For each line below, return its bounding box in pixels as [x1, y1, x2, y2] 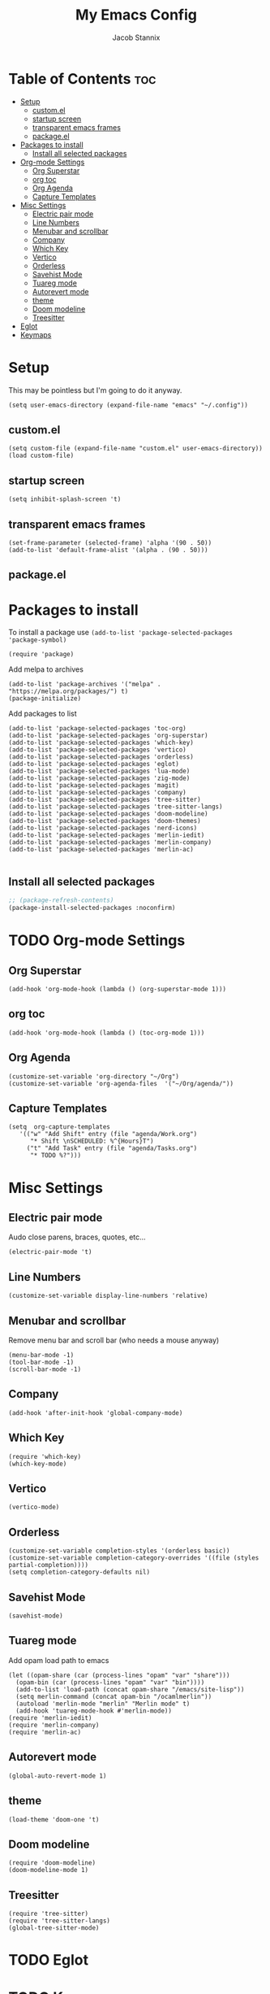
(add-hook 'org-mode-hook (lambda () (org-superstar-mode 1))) [8, 985, 227, 993]
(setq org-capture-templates [8, 1123, 111, 1131]
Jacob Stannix [112, 33, 161, 42]
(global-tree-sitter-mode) [8, 1924, 100, 1932]
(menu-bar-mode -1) [8, 1352, 75, 1360]
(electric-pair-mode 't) [8, 1248, 92, 1256]
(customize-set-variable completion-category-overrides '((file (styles [8, 1554, 259, 1562]
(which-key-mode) [8, 1460, 67, 1468]
